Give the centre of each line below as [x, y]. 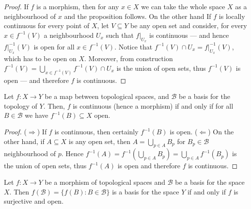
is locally [232, 16]
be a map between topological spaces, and [107, 96]
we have [37, 115]
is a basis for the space [146, 191]
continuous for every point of [47, 25]
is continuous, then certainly [96, 132]
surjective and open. [34, 201]
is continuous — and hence [189, 35]
